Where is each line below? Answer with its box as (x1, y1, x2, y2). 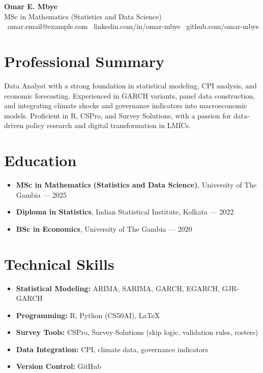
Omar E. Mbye (4, 1, 57, 11)
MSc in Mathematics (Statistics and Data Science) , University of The (16, 179, 257, 190)
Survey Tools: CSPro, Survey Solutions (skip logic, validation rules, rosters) (16, 327, 258, 337)
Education (4, 150, 77, 171)
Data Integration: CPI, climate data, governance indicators (16, 344, 209, 354)
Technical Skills (4, 253, 114, 274)
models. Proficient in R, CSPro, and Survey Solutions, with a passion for (4, 110, 231, 120)
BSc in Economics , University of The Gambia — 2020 (16, 223, 192, 234)
